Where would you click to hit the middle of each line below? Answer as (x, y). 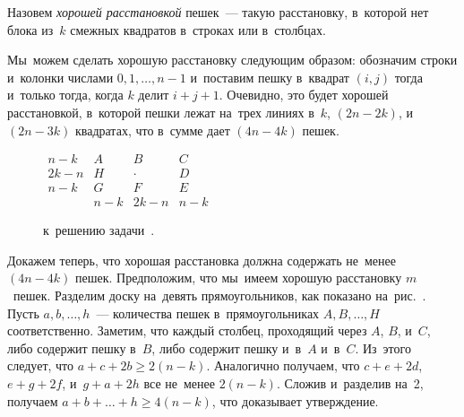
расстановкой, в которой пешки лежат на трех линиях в (161, 112)
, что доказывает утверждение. (295, 400)
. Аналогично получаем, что (283, 365)
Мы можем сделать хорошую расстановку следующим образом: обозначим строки (232, 60)
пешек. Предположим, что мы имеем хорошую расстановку (238, 278)
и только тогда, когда (65, 95)
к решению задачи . (99, 230)
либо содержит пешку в (72, 347)
